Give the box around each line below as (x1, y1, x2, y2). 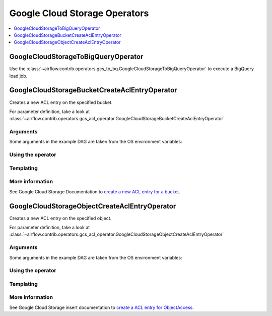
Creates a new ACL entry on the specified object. (9, 215, 112, 221)
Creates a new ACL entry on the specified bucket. (9, 99, 113, 106)
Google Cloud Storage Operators (9, 8, 149, 19)
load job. (9, 73, 28, 79)
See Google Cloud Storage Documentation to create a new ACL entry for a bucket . (9, 188, 181, 194)
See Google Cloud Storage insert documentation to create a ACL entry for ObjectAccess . (9, 304, 194, 310)
